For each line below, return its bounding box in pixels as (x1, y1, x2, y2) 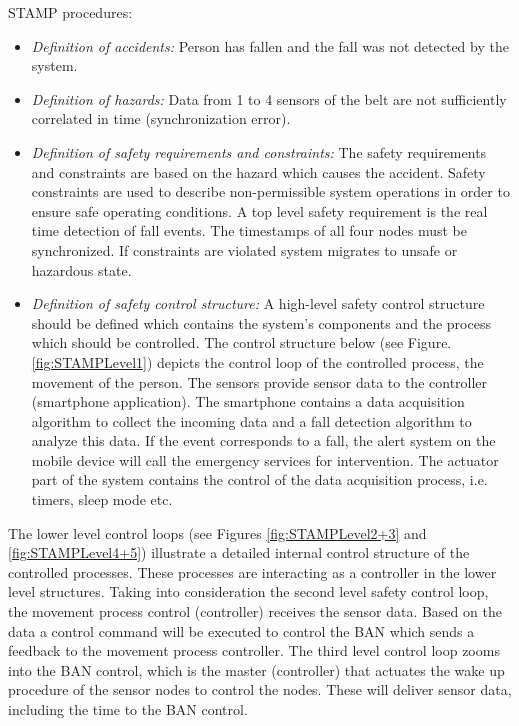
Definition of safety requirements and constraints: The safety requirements (31, 141, 487, 162)
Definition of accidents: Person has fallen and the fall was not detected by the (31, 35, 509, 56)
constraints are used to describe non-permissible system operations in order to (31, 181, 510, 202)
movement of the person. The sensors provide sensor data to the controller (31, 371, 488, 392)
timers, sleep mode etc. (31, 489, 173, 510)
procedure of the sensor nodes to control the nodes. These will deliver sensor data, (8, 679, 512, 700)
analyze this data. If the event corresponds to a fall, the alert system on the (31, 430, 496, 451)
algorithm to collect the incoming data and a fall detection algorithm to (31, 410, 472, 431)
